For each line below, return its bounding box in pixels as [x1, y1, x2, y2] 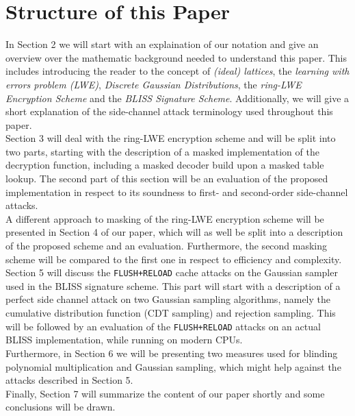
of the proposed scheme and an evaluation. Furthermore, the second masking [5, 238, 328, 253]
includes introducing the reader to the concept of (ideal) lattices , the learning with [5, 64, 350, 78]
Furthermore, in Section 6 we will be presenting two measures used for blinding [5, 345, 338, 360]
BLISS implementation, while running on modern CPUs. [5, 332, 243, 347]
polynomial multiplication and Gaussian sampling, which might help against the [5, 359, 341, 374]
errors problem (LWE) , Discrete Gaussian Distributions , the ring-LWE [5, 77, 302, 91]
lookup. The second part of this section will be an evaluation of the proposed [5, 171, 328, 186]
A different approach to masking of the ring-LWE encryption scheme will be [5, 211, 324, 225]
